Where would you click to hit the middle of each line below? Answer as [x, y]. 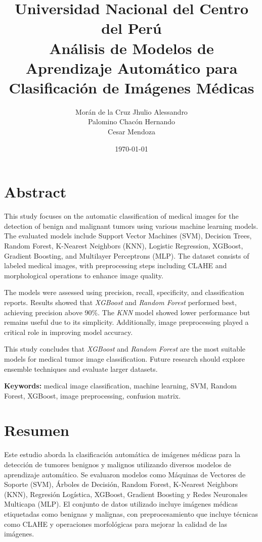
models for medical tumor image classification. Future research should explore [125, 358]
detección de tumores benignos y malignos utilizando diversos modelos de [118, 464]
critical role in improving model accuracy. [69, 332]
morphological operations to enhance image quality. [84, 275]
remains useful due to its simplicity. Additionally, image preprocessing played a [126, 322]
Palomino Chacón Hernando [132, 121]
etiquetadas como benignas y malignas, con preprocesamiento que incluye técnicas [131, 513]
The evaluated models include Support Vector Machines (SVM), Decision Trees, [128, 236]
